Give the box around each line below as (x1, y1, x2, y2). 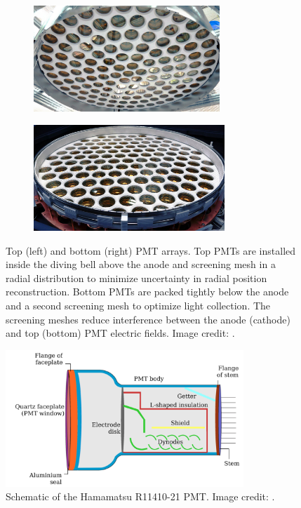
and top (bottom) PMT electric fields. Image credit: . (6, 326, 235, 340)
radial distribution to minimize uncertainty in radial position (6, 270, 267, 285)
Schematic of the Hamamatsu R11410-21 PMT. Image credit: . (6, 489, 275, 504)
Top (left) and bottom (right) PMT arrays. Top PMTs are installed (6, 243, 296, 258)
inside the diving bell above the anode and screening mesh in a (6, 257, 276, 272)
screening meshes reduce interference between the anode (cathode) (6, 312, 290, 326)
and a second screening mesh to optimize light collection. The (6, 298, 271, 312)
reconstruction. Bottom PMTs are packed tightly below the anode (6, 284, 289, 299)
